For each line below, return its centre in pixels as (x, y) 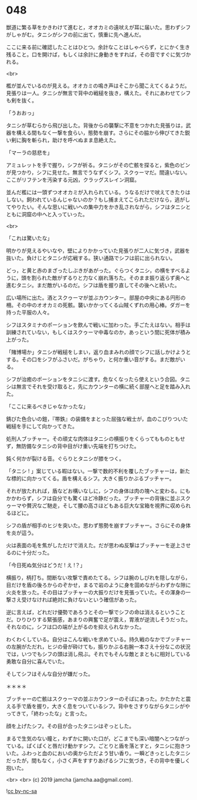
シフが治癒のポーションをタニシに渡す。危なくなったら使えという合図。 (93, 379)
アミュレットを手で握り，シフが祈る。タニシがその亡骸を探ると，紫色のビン (98, 165)
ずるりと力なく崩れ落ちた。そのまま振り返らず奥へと (126, 277)
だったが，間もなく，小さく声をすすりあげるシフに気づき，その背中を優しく (98, 760)
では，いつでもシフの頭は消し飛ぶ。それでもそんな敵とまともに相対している (98, 654)
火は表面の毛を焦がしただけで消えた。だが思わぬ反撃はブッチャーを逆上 (93, 545)
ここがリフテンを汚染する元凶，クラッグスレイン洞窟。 (73, 179)
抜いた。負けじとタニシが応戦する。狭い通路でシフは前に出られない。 (91, 258)
